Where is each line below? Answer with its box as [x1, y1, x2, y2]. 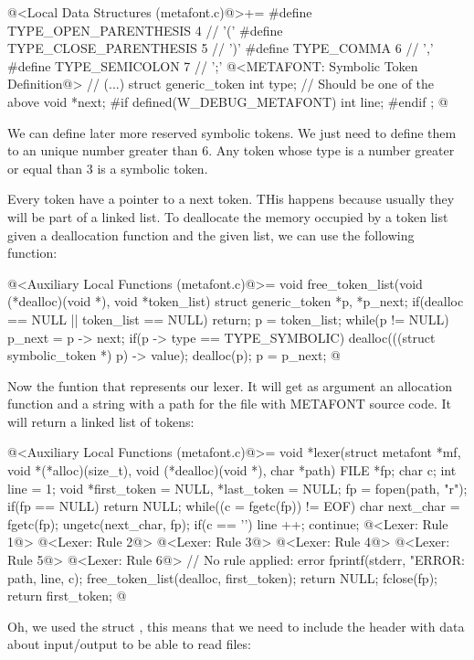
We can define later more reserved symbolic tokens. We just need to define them [7, 122, 457, 142]
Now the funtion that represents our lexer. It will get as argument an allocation [7, 376, 452, 395]
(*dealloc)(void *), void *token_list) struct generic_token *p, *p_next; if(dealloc [7, 292, 464, 311]
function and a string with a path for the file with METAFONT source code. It [7, 394, 452, 413]
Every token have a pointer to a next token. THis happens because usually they [7, 189, 455, 208]
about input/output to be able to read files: [7, 634, 251, 654]
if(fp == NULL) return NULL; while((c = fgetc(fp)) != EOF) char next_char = [7, 496, 460, 516]
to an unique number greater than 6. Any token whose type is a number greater [7, 141, 455, 160]
